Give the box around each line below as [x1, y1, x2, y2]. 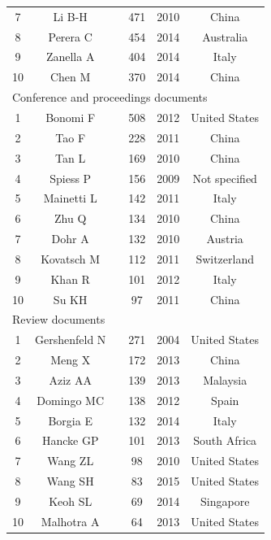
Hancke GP [41, 432, 99, 449]
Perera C [48, 28, 92, 45]
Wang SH [46, 472, 94, 490]
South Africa [193, 432, 257, 449]
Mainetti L [43, 189, 97, 207]
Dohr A [51, 230, 89, 247]
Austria [206, 230, 243, 247]
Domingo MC [37, 391, 104, 408]
